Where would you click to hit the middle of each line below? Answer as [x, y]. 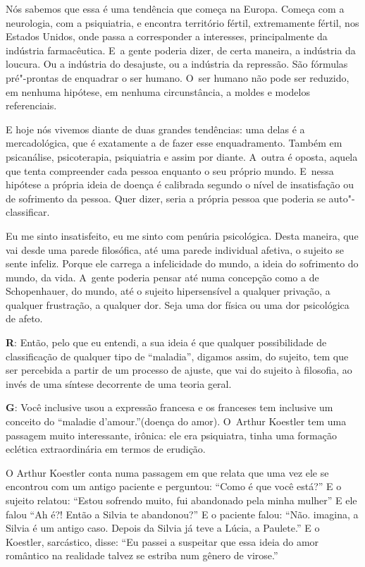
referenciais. [31, 105]
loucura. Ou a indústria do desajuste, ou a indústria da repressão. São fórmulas [177, 64]
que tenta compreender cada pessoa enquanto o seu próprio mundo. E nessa [170, 170]
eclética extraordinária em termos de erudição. [106, 449]
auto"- [342, 198]
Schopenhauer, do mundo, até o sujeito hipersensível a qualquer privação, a [168, 291]
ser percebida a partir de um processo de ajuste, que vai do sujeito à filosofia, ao [179, 370]
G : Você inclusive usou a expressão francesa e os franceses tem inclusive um [169, 407]
